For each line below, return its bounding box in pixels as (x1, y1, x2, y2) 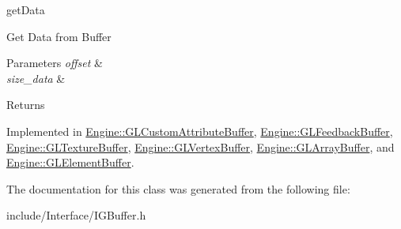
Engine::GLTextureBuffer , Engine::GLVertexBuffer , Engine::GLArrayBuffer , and (6, 138, 395, 155)
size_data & (6, 69, 66, 86)
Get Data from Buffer (6, 28, 112, 44)
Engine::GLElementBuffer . (6, 154, 134, 171)
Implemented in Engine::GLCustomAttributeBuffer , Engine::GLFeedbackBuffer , (6, 122, 393, 139)
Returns (6, 96, 45, 113)
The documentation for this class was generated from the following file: (6, 180, 350, 197)
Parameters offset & (6, 54, 103, 71)
